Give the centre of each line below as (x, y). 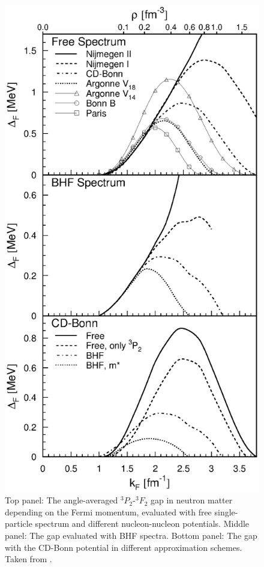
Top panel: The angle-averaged (61, 500)
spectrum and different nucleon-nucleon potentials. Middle (142, 523)
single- (226, 511)
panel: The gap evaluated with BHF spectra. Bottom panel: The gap (131, 535)
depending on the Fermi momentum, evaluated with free (108, 511)
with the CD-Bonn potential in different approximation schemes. (124, 547)
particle (19, 523)
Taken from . (28, 559)
